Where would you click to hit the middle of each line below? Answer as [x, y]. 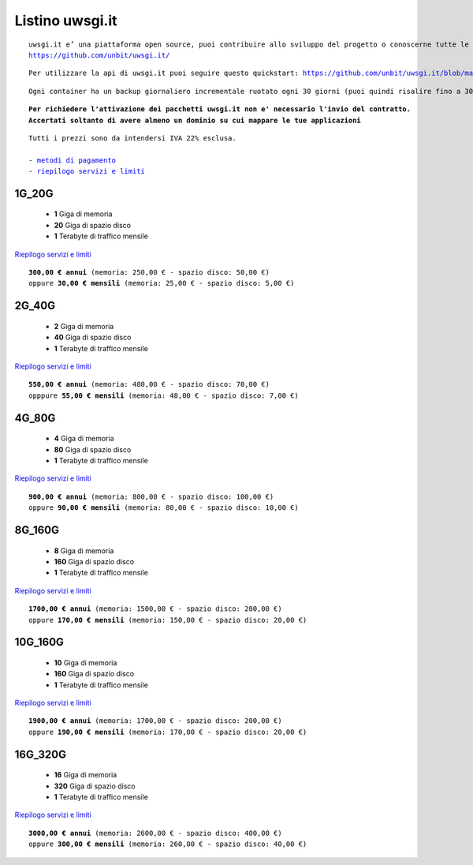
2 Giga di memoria [84, 326]
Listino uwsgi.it [66, 21]
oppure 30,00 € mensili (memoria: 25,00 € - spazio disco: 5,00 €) [162, 283]
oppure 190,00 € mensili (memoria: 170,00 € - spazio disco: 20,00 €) [168, 732]
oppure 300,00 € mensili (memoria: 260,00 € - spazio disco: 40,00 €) [168, 844]
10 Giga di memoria [86, 662]
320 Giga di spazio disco [95, 786]
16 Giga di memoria [86, 775]
